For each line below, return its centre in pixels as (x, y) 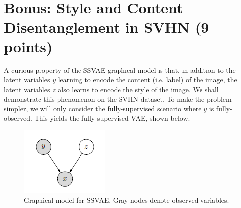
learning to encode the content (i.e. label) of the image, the (147, 80)
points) (28, 46)
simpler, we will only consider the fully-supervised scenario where (103, 108)
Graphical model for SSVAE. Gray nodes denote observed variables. (126, 199)
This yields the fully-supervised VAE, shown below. (112, 118)
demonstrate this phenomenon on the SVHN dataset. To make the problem (118, 99)
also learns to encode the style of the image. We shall (138, 89)
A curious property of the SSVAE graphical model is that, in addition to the (120, 70)
